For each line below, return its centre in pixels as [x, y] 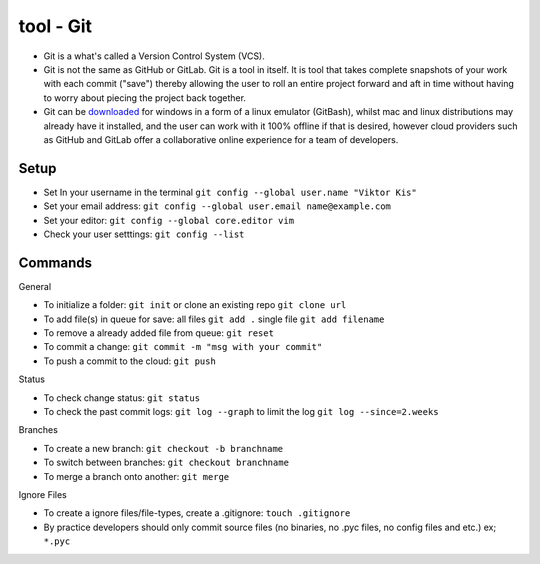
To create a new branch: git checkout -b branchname [163, 448]
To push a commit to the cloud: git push [130, 361]
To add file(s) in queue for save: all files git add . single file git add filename [214, 319]
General [35, 286]
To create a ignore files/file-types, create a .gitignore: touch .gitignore [197, 513]
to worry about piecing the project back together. [145, 97]
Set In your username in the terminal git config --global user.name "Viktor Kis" [230, 192]
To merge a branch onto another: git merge [136, 476]
